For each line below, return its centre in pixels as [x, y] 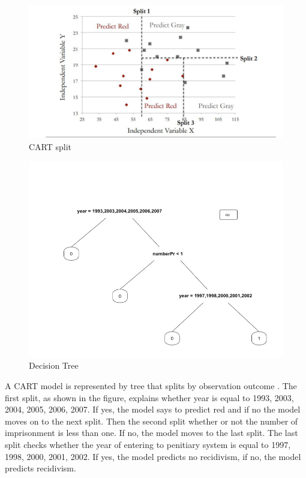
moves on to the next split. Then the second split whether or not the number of [151, 421]
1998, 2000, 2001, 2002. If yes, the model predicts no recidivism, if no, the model [153, 456]
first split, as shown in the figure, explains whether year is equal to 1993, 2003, [149, 397]
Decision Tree [54, 365]
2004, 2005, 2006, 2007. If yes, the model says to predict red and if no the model [153, 409]
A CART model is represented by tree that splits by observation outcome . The [151, 385]
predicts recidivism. [40, 468]
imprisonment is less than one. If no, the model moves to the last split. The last [151, 433]
